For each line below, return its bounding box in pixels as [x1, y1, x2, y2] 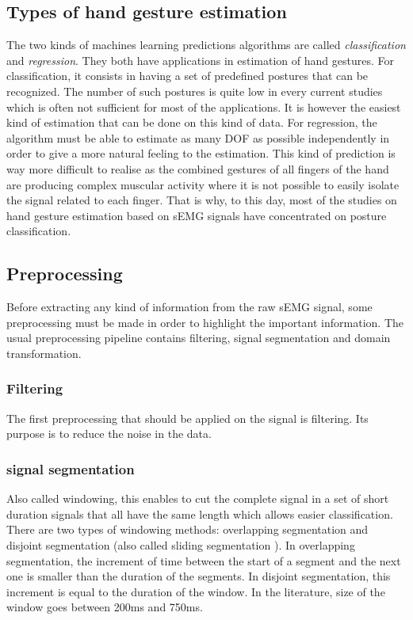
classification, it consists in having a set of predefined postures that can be [6, 67, 369, 84]
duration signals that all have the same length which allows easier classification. [6, 505, 393, 522]
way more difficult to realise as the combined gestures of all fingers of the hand [6, 160, 389, 177]
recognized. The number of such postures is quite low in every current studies [6, 82, 383, 99]
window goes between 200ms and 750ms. [6, 599, 203, 615]
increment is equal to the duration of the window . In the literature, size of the [6, 583, 385, 599]
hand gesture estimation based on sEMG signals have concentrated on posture [6, 207, 387, 223]
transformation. [6, 344, 82, 361]
